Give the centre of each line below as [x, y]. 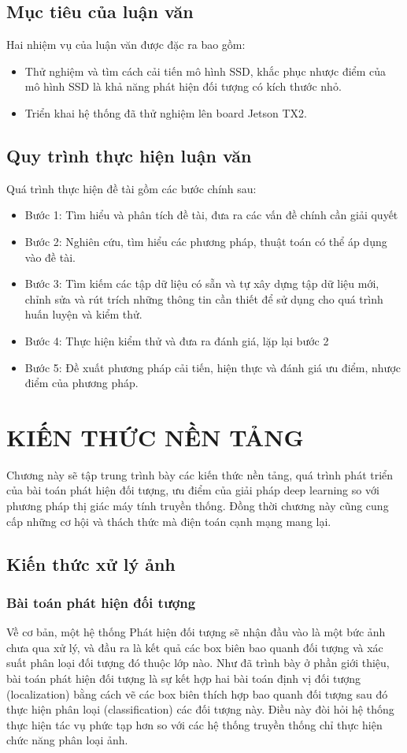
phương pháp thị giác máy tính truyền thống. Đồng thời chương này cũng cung [198, 506]
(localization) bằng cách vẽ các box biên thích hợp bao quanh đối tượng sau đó [197, 693]
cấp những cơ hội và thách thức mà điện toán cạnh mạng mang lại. [169, 521]
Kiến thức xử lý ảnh [91, 563]
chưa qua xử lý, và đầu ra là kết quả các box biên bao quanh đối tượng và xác [195, 647]
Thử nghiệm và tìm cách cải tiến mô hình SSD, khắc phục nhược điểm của [205, 71]
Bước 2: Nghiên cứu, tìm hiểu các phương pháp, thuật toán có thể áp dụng [206, 241]
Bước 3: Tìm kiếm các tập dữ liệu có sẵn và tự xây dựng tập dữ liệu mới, [202, 283]
